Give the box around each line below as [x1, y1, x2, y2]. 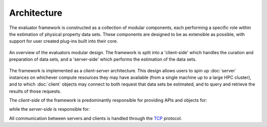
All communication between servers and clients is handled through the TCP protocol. [9, 115, 182, 121]
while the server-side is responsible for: [9, 106, 90, 112]
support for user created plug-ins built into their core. [9, 38, 118, 44]
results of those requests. [9, 88, 61, 94]
